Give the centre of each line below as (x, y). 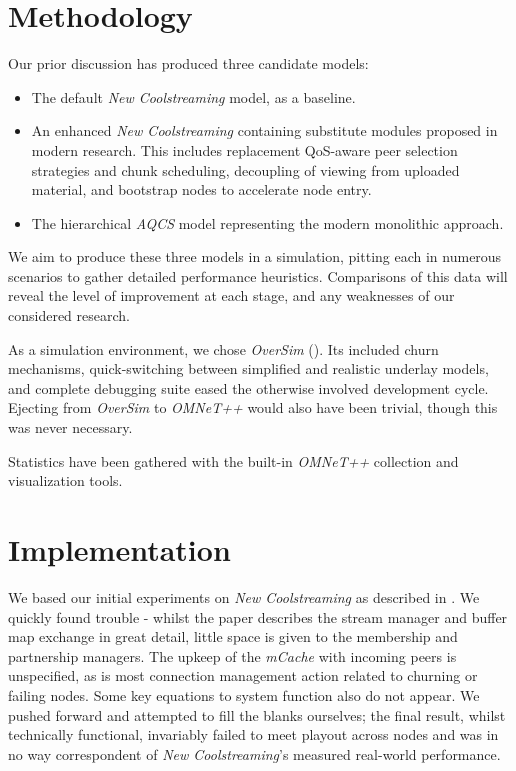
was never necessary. (70, 427)
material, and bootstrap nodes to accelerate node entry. (201, 189)
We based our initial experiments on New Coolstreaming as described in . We (244, 596)
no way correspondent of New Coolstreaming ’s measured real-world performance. (254, 753)
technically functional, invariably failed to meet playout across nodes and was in (253, 734)
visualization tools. (65, 480)
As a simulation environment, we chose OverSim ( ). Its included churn (223, 348)
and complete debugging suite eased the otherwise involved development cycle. (248, 387)
